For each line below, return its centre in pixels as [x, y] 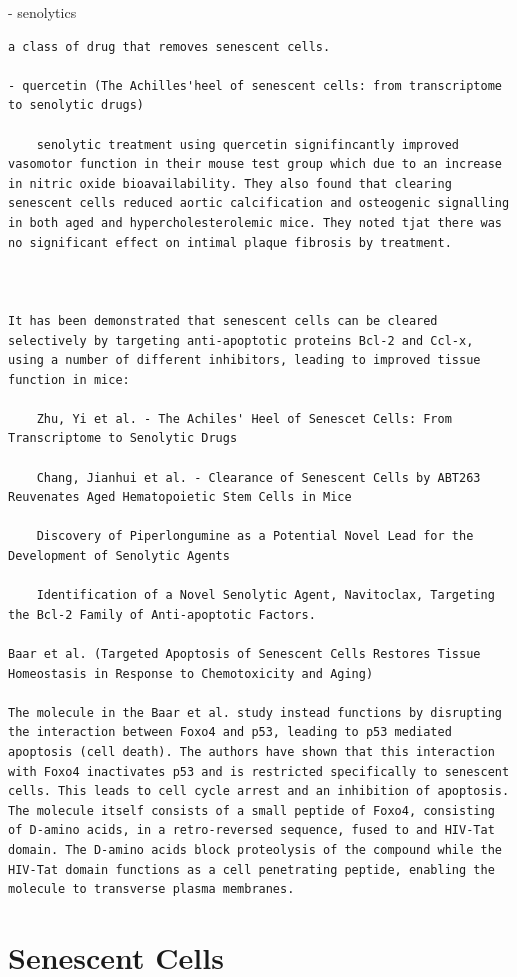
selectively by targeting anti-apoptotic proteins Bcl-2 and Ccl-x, [241, 340]
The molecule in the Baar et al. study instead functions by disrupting [255, 712]
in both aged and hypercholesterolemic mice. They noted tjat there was [255, 222]
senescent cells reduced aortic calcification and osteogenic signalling [259, 203]
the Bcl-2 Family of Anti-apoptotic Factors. [162, 614]
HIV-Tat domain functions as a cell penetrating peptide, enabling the [251, 869]
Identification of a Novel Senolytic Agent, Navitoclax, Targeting [265, 595]
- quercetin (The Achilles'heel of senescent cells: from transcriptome [255, 85]
